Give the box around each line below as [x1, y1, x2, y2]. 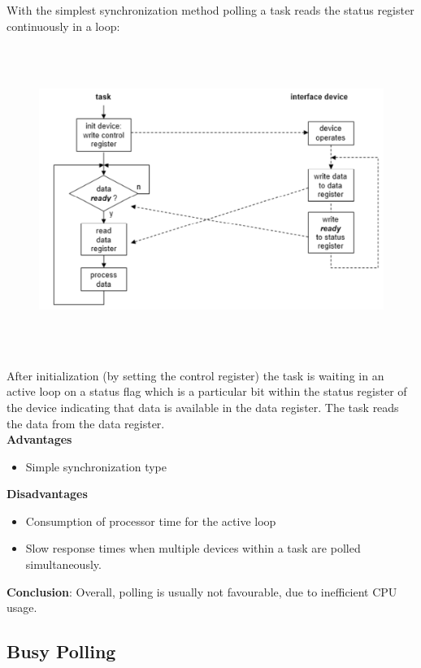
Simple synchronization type [25, 458, 167, 475]
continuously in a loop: [7, 17, 120, 34]
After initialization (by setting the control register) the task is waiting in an [7, 367, 384, 384]
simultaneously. [25, 556, 102, 573]
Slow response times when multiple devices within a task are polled [25, 540, 361, 557]
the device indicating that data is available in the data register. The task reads [7, 398, 399, 415]
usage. [7, 599, 37, 616]
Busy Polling [7, 639, 116, 664]
